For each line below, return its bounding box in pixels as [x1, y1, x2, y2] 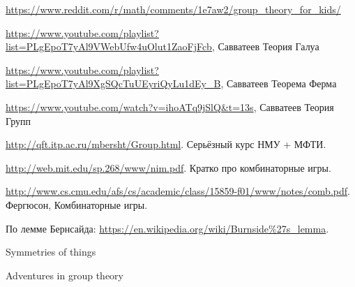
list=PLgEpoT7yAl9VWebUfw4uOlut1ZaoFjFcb [6, 39, 212, 54]
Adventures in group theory [6, 267, 123, 282]
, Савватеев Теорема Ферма [220, 76, 337, 91]
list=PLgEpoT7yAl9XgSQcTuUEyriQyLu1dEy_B [6, 76, 221, 91]
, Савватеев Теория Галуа [211, 39, 319, 54]
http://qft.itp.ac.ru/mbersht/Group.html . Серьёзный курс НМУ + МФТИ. [6, 137, 326, 152]
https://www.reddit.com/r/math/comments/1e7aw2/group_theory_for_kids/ [6, 2, 341, 16]
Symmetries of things [6, 244, 96, 259]
